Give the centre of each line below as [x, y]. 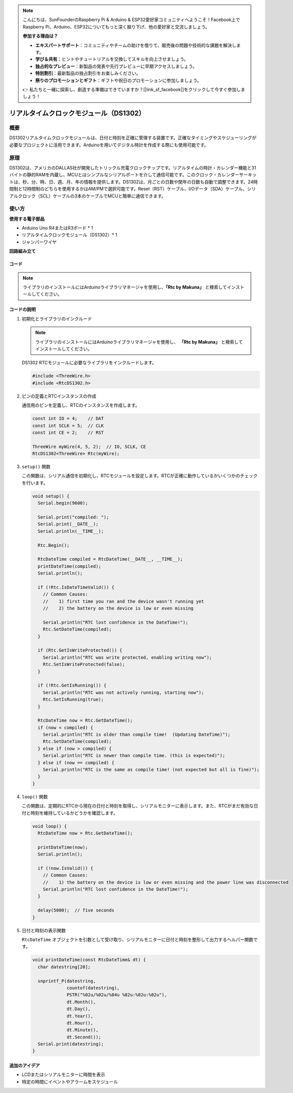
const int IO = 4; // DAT [68, 419]
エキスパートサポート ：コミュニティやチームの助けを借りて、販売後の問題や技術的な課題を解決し [136, 45]
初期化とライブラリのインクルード [57, 319]
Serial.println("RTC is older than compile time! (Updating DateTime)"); [136, 735]
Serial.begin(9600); [63, 503]
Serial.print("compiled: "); [74, 517]
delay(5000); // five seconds [76, 910]
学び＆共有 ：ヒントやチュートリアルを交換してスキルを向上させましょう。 [112, 59]
